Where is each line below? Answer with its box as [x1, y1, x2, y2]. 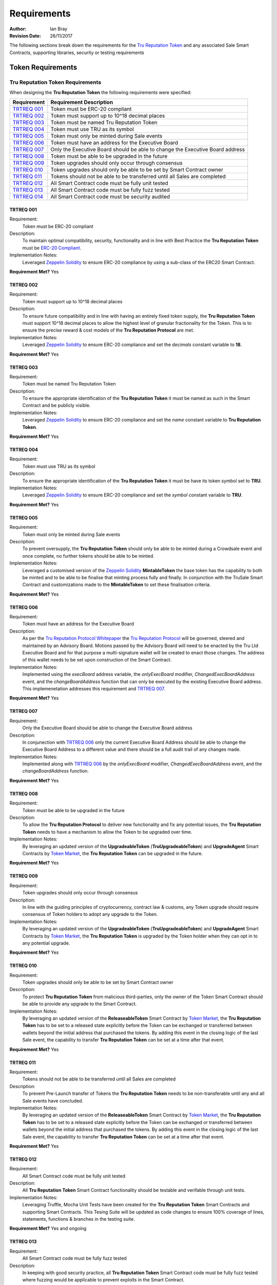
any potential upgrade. [22, 940, 70, 946]
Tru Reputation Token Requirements [9, 79, 102, 86]
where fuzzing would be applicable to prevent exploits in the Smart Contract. [22, 1277, 185, 1283]
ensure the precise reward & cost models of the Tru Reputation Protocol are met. [22, 327, 194, 334]
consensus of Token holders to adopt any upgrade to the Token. [22, 911, 159, 917]
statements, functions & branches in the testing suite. [22, 1216, 135, 1222]
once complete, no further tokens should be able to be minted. [22, 553, 155, 559]
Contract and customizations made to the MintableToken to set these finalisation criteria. [22, 581, 211, 588]
